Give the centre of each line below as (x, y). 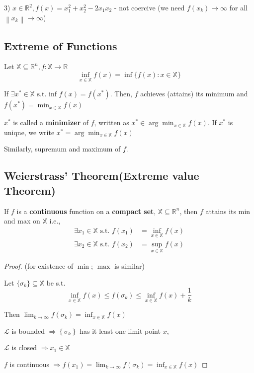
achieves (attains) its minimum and (194, 94)
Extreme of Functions (61, 45)
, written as (112, 122)
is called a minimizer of (51, 122)
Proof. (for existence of (39, 266)
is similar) (129, 266)
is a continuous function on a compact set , (86, 211)
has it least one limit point (120, 331)
